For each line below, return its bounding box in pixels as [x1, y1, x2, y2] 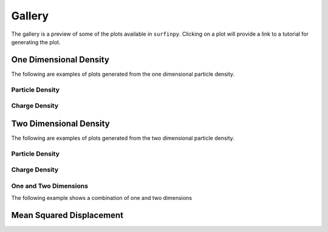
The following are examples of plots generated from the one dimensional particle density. [11, 70, 235, 78]
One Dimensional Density [11, 55, 109, 65]
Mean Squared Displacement [11, 210, 124, 220]
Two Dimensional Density [11, 118, 110, 128]
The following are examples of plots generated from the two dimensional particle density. [11, 134, 235, 142]
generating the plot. [11, 38, 61, 45]
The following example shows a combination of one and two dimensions [11, 194, 193, 202]
